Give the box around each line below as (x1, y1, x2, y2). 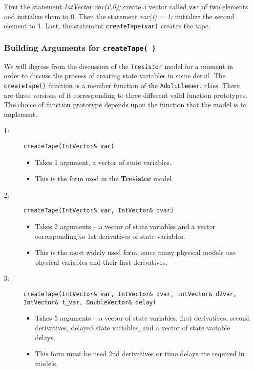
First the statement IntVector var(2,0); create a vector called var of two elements (4, 1, 248, 11)
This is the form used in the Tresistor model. (35, 173, 173, 184)
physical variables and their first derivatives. (35, 256, 168, 267)
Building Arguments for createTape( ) (4, 41, 156, 53)
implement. (4, 109, 38, 119)
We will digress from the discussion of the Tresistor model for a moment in (4, 61, 233, 71)
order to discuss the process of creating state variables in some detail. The (4, 70, 226, 81)
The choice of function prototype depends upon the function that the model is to (4, 99, 247, 110)
